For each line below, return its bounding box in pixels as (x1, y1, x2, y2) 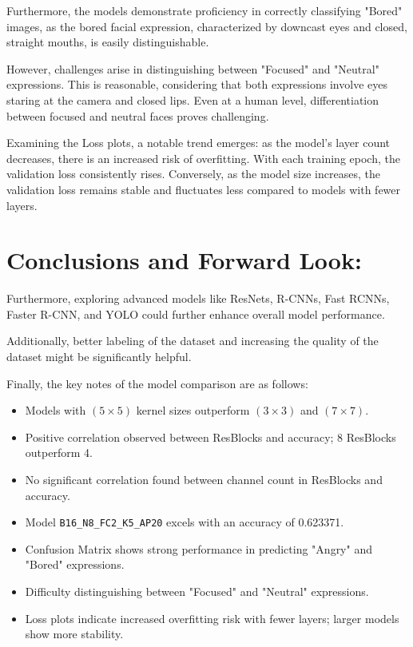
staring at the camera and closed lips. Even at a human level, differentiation (6, 91, 379, 108)
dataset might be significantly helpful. (6, 348, 192, 365)
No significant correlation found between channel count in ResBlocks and (25, 471, 383, 487)
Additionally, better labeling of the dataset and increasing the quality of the (6, 332, 379, 349)
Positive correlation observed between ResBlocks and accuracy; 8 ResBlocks (25, 428, 396, 445)
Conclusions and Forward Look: (6, 244, 362, 276)
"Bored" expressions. (25, 556, 125, 573)
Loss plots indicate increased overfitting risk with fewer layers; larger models (25, 609, 399, 626)
